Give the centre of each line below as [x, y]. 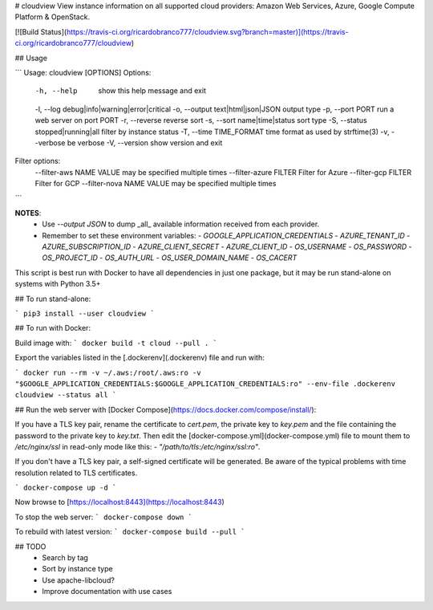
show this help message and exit [152, 91]
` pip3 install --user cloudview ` [85, 313]
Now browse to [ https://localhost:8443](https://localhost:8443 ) [119, 502]
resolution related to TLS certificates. [76, 473]
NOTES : [28, 213]
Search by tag [65, 558]
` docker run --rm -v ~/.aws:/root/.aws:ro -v [108, 372]
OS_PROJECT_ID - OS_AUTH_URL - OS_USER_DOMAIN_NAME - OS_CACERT [170, 258]
